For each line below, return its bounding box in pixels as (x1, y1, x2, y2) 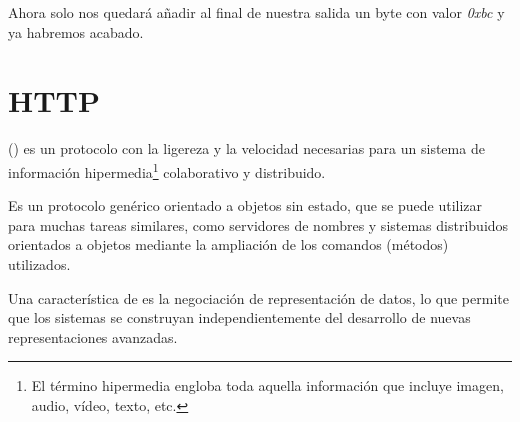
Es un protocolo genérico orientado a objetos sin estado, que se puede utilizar (8, 195, 483, 216)
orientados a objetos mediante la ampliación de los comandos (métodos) (8, 234, 449, 255)
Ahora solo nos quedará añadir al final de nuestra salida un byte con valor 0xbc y (8, 2, 505, 22)
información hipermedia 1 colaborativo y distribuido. (8, 158, 326, 182)
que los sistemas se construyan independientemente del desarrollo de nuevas (8, 307, 471, 328)
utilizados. (8, 253, 71, 274)
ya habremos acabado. (8, 21, 144, 42)
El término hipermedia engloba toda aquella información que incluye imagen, (31, 375, 504, 396)
